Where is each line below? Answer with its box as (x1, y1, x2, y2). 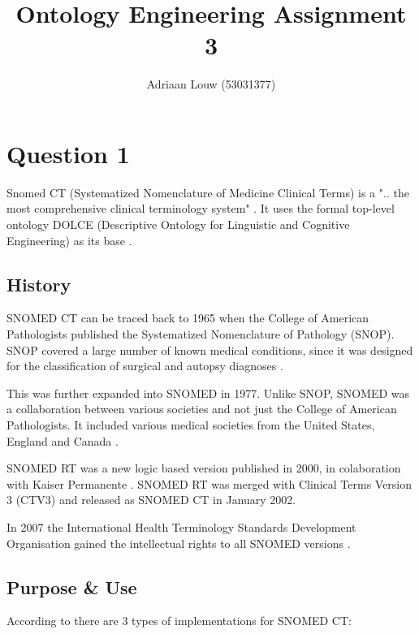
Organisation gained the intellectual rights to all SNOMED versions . (6, 534, 351, 551)
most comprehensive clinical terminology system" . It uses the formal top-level (6, 200, 395, 217)
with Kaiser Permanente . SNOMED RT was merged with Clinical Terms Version (6, 475, 413, 492)
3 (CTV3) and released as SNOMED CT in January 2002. (6, 491, 296, 508)
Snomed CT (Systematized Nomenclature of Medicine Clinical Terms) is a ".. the (6, 183, 409, 201)
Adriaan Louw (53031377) (146, 75, 276, 93)
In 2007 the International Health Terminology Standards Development (6, 518, 356, 535)
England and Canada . (6, 432, 119, 449)
